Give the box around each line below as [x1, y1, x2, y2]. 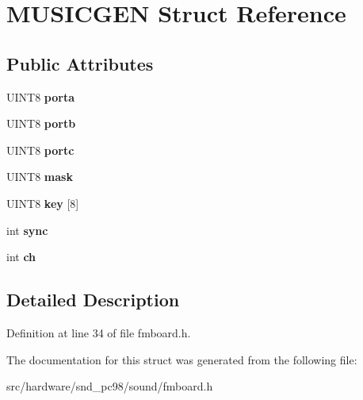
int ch [6, 248, 36, 265]
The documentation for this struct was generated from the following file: [6, 351, 357, 367]
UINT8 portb [6, 115, 76, 132]
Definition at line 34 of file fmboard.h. [6, 324, 191, 340]
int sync [6, 221, 48, 238]
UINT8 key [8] [6, 194, 79, 211]
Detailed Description [6, 287, 180, 312]
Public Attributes [6, 51, 154, 75]
